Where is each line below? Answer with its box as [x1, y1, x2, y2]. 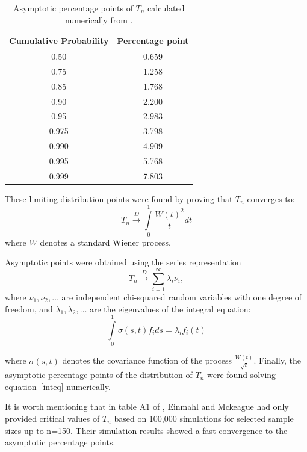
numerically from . [65, 13, 133, 26]
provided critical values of [5, 412, 100, 425]
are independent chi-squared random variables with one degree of [61, 290, 302, 303]
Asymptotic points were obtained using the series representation [5, 256, 241, 268]
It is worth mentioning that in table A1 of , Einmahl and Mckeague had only [5, 400, 289, 413]
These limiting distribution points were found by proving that [5, 192, 233, 205]
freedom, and [5, 302, 53, 315]
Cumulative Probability [9, 34, 109, 47]
